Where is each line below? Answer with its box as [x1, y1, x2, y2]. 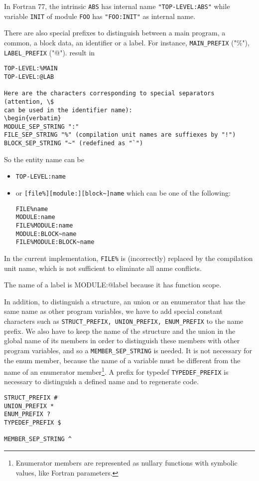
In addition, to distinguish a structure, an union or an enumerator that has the [4, 296, 246, 306]
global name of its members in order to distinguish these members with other [4, 335, 240, 346]
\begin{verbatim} [4, 115, 61, 122]
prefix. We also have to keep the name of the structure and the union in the [4, 325, 236, 336]
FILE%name [15, 205, 48, 213]
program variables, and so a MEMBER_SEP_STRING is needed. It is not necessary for [4, 345, 252, 355]
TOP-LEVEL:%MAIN [4, 65, 58, 72]
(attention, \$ [4, 98, 54, 105]
